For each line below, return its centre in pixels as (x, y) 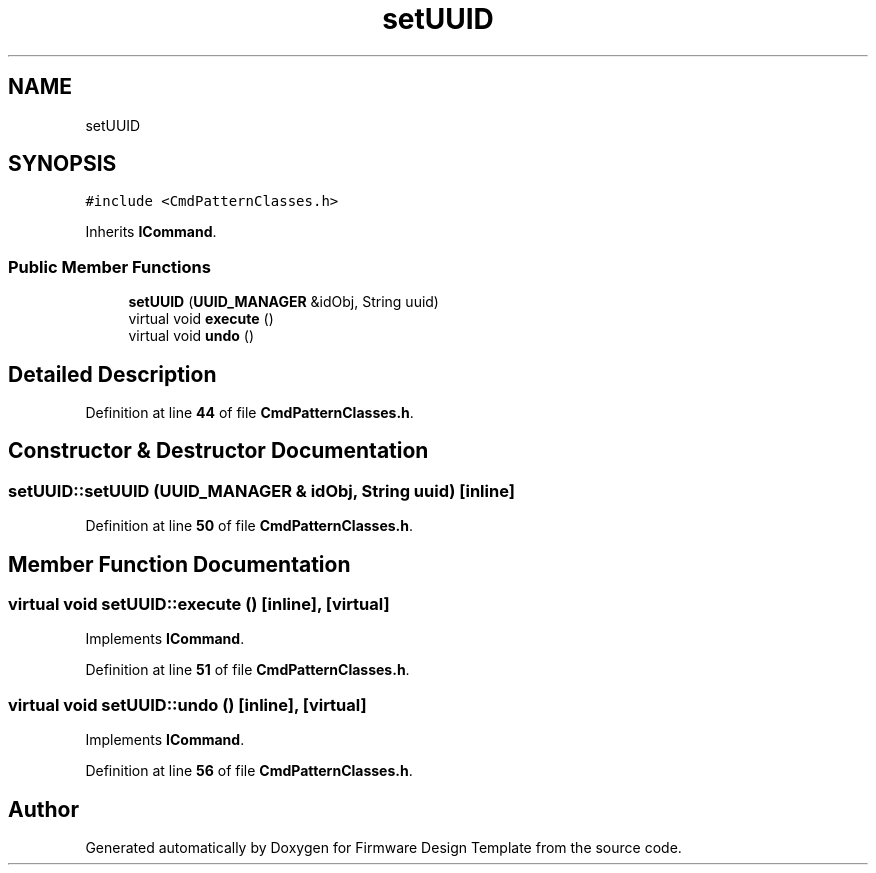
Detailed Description (112, 374)
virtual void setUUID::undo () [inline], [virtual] (187, 704)
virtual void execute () (201, 319)
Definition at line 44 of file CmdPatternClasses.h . (249, 413)
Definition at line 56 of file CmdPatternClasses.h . (249, 771)
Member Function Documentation (179, 564)
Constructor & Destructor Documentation (218, 451)
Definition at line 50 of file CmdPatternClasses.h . (249, 526)
